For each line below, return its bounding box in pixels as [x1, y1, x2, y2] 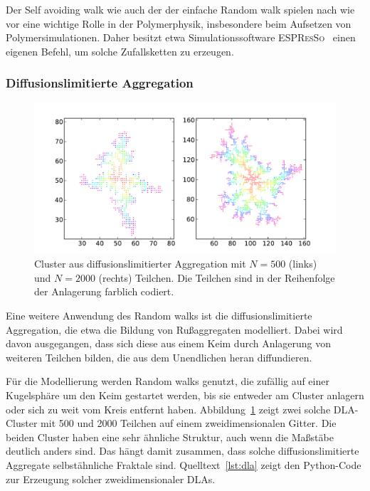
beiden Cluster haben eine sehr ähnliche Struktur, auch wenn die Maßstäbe [6, 429, 334, 444]
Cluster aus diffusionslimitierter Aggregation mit [34, 256, 246, 271]
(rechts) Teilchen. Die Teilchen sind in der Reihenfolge [98, 270, 335, 285]
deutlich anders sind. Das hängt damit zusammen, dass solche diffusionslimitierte [6, 443, 359, 458]
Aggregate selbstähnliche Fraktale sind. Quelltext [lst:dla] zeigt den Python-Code [6, 457, 361, 472]
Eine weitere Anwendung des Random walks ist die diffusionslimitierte [6, 307, 312, 322]
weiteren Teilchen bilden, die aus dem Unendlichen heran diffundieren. [6, 349, 312, 364]
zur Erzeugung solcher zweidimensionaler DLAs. [6, 471, 216, 486]
